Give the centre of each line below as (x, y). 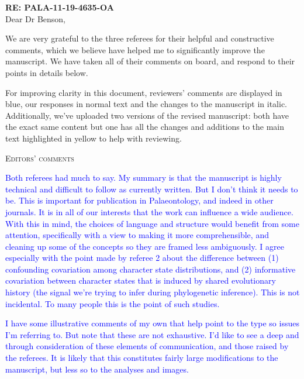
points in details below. (47, 72)
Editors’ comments (40, 158)
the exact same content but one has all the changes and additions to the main (145, 127)
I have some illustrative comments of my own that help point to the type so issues (152, 323)
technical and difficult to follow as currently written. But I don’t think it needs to (152, 189)
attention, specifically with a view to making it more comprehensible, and (137, 235)
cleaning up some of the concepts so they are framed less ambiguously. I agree (145, 246)
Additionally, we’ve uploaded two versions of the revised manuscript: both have (147, 115)
